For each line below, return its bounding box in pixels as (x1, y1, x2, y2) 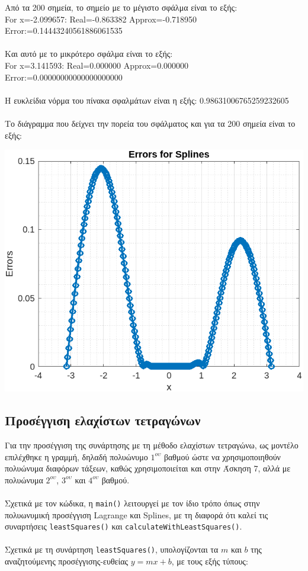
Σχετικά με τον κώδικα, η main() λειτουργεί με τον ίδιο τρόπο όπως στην (5, 496, 260, 509)
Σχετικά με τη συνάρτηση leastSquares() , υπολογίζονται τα (5, 543, 219, 556)
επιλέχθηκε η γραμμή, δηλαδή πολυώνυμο (5, 450, 148, 463)
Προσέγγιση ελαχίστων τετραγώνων (5, 411, 201, 429)
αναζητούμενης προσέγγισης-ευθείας (5, 555, 129, 567)
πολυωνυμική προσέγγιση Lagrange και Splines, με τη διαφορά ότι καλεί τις (5, 508, 268, 521)
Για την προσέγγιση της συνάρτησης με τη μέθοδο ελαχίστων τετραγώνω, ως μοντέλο (5, 439, 299, 451)
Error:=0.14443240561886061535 (5, 24, 123, 37)
